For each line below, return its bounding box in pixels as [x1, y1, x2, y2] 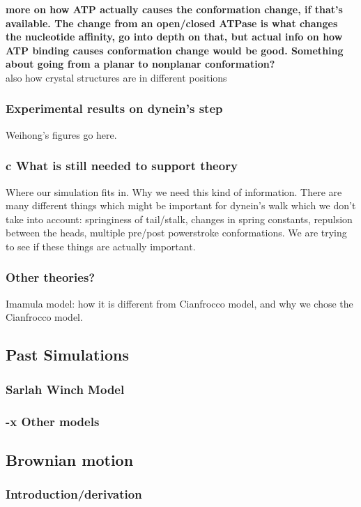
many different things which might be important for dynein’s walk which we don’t [6, 198, 356, 213]
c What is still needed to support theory [6, 157, 238, 174]
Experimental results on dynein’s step [6, 100, 223, 117]
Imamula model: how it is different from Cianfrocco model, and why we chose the [6, 296, 353, 310]
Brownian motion [6, 448, 134, 470]
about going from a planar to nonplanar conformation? [6, 56, 275, 71]
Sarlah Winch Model [6, 380, 125, 398]
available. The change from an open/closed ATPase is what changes [6, 15, 338, 30]
